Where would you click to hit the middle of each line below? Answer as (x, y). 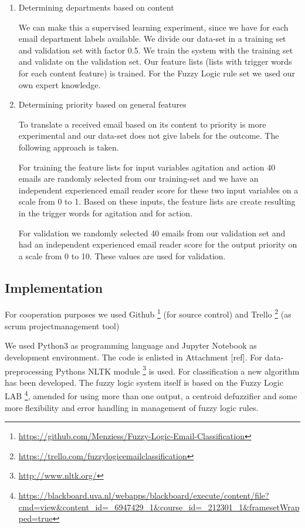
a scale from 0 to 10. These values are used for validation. (122, 255)
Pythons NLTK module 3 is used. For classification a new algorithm (177, 370)
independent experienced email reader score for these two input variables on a (158, 190)
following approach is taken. (69, 147)
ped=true (35, 518)
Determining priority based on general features (102, 104)
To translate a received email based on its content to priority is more (142, 124)
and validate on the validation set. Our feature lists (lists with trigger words (155, 61)
